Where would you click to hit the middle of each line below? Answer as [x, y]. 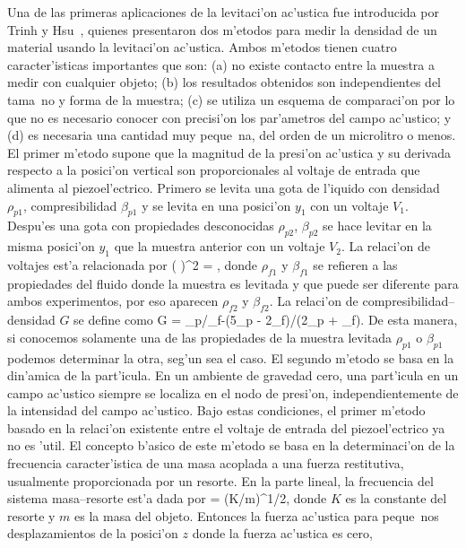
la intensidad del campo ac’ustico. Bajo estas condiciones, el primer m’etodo [216, 410]
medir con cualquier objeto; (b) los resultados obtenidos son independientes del [224, 82]
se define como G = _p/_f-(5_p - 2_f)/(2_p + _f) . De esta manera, [266, 320]
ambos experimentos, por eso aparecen [113, 301]
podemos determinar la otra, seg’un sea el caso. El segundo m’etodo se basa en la [231, 357]
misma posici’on [51, 246]
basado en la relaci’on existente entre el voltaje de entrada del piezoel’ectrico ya [226, 427]
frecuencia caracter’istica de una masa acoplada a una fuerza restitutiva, [206, 463]
